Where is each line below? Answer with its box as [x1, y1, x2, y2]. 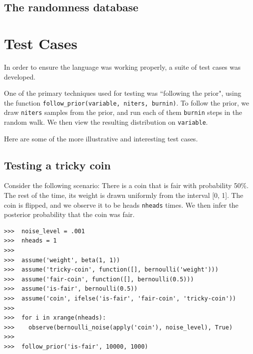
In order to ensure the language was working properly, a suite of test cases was [4, 61, 241, 72]
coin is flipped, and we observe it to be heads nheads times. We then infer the [4, 199, 239, 210]
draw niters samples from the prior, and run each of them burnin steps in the [4, 107, 242, 117]
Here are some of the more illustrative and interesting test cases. [4, 133, 198, 143]
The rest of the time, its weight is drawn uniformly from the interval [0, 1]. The [4, 190, 243, 200]
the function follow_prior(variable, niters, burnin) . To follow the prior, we [4, 97, 249, 108]
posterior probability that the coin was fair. [4, 209, 135, 219]
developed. [4, 71, 36, 82]
